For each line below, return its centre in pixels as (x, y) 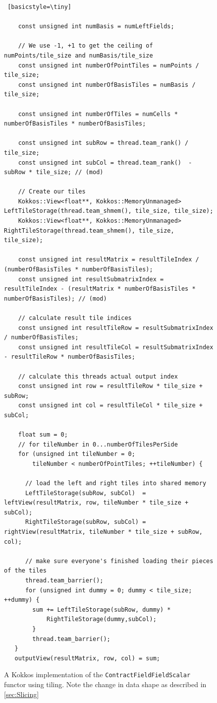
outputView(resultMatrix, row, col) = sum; (87, 658)
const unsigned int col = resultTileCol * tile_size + (110, 406)
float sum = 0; (43, 435)
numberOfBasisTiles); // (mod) (55, 298)
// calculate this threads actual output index (98, 376)
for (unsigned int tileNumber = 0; (77, 454)
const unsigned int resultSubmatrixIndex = (91, 279)
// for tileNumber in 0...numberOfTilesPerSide (98, 444)
